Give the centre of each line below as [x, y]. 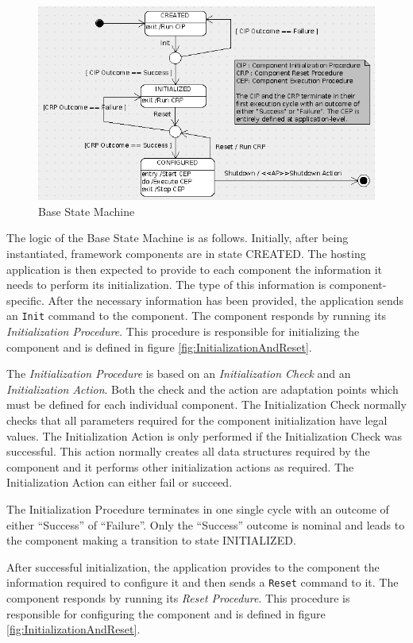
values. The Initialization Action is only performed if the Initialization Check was [205, 435]
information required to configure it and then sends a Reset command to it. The [203, 582]
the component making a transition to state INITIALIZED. [151, 540]
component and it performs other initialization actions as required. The [180, 466]
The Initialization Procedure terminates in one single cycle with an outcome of [198, 508]
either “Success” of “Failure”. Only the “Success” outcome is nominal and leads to [206, 524]
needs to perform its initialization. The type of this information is [166, 285]
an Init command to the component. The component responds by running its [197, 316]
